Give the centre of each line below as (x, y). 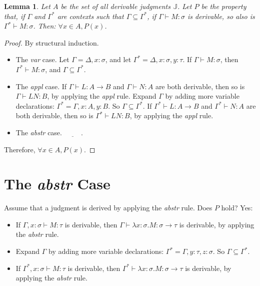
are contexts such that (90, 16)
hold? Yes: (237, 208)
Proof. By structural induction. (51, 42)
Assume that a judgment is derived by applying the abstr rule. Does (108, 208)
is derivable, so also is (221, 16)
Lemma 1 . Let (27, 6)
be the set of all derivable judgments (115, 6)
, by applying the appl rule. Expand (102, 96)
